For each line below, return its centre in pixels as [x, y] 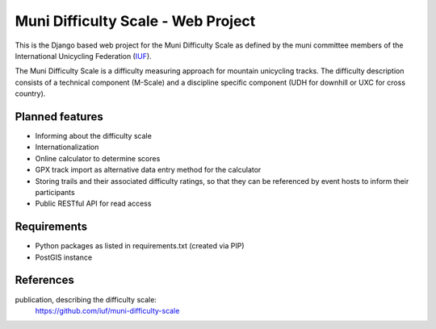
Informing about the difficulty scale [94, 136]
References [44, 280]
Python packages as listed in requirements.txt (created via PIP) [140, 246]
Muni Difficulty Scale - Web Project [135, 21]
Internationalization [67, 147]
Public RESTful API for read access [93, 204]
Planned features [59, 117]
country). [30, 94]
